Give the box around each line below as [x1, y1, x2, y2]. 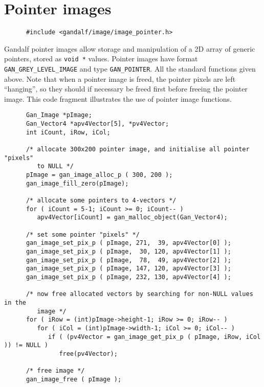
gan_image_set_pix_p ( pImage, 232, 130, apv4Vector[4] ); [26, 273, 231, 281]
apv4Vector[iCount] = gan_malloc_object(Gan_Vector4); [37, 214, 228, 221]
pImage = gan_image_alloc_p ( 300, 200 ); [26, 171, 173, 179]
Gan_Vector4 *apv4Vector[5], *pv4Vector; [26, 120, 169, 128]
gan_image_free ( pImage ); [26, 375, 122, 383]
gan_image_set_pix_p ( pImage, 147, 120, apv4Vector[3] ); [26, 265, 231, 272]
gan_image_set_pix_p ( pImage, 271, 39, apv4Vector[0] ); [26, 239, 231, 247]
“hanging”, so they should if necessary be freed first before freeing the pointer [4, 83, 248, 94]
